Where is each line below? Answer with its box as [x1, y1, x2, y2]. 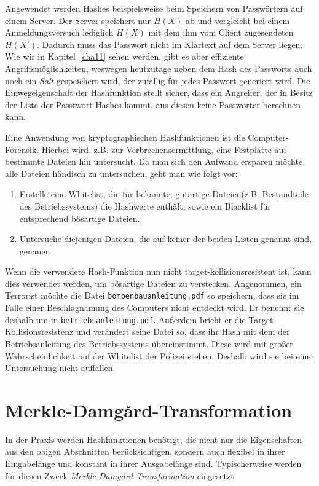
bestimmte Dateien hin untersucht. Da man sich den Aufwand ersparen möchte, [5, 155, 305, 168]
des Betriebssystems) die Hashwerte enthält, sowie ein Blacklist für [19, 199, 271, 212]
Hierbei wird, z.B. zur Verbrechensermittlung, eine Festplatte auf [41, 143, 286, 155]
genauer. [19, 244, 52, 257]
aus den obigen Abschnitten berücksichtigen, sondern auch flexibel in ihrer [5, 445, 285, 458]
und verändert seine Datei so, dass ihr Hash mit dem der [76, 325, 290, 338]
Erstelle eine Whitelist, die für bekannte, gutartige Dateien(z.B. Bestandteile [19, 187, 309, 200]
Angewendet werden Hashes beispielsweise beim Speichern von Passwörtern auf [5, 2, 303, 14]
